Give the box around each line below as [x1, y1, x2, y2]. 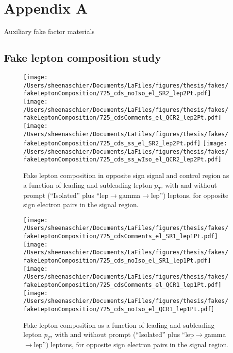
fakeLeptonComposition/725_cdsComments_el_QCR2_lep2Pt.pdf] [23, 114, 222, 122]
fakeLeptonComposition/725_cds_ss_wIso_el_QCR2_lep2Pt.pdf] [23, 156, 222, 163]
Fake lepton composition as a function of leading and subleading [23, 319, 215, 330]
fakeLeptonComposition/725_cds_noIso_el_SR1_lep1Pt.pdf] [23, 257, 211, 264]
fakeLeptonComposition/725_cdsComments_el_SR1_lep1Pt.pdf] [23, 233, 218, 240]
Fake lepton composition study [4, 50, 161, 65]
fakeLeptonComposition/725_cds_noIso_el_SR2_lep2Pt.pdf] [23, 90, 211, 97]
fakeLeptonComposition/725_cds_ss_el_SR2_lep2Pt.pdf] [23, 140, 201, 147]
